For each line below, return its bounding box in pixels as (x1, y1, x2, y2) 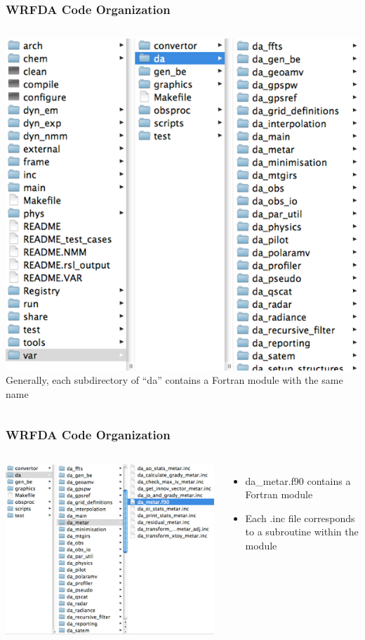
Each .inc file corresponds (245, 510, 355, 525)
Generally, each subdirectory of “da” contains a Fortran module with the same (6, 373, 343, 387)
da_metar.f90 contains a (245, 473, 351, 488)
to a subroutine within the (245, 524, 359, 539)
